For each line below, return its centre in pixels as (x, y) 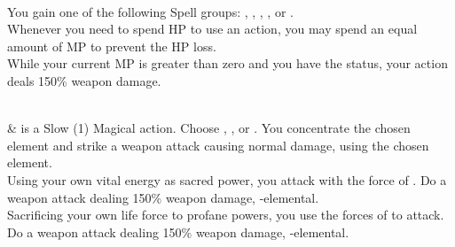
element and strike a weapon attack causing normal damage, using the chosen (218, 145)
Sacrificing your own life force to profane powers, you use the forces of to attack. (226, 215)
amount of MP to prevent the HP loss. (112, 46)
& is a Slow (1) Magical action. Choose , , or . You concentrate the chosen (209, 128)
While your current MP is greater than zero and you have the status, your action (227, 63)
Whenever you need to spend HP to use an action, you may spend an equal (212, 29)
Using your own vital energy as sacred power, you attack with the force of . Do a (227, 179)
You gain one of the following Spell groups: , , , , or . (150, 11)
